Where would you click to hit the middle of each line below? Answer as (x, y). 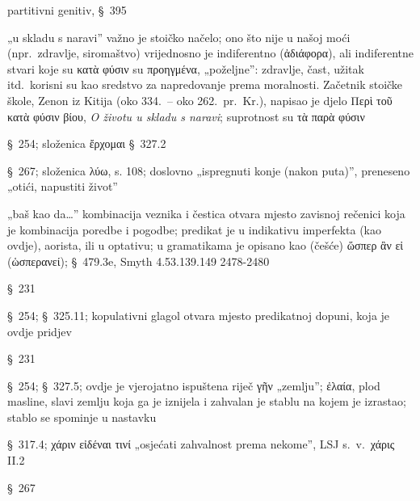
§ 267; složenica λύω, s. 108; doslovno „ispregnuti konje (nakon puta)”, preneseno (209, 170)
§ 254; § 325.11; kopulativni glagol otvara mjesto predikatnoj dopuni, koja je (199, 315)
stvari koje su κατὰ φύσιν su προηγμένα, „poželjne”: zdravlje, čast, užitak (186, 68)
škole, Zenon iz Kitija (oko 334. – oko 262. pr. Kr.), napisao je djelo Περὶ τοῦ (200, 100)
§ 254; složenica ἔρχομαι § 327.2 (87, 143)
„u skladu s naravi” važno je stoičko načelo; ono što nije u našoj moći (179, 37)
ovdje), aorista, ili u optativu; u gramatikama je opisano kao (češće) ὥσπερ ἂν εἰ (206, 245)
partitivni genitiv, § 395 (67, 10)
